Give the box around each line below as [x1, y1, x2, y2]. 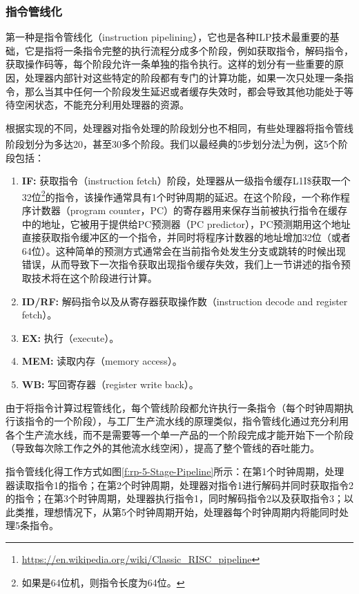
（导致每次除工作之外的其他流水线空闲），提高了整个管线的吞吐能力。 [6, 441, 320, 455]
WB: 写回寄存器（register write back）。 [21, 377, 199, 391]
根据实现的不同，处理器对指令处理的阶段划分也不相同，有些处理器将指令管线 [6, 120, 353, 135]
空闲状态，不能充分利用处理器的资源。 [14, 97, 189, 112]
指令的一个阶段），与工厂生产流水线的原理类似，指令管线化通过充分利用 [24, 414, 349, 428]
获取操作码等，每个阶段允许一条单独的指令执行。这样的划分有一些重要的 [6, 57, 334, 71]
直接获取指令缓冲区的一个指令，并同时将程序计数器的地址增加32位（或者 [21, 230, 351, 245]
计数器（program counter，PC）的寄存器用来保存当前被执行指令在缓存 [31, 203, 348, 218]
